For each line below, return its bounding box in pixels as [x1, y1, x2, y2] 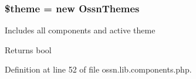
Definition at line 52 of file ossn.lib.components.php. [5, 63, 192, 75]
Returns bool [5, 43, 52, 56]
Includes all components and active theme [5, 24, 156, 36]
